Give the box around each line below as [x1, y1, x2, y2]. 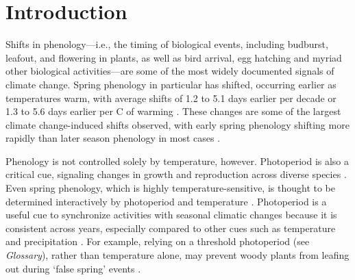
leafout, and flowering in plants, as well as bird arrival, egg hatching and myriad [5, 50, 342, 64]
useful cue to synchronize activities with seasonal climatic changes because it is [5, 207, 337, 222]
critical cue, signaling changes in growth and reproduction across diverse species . [5, 167, 347, 181]
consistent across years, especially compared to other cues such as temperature [5, 220, 336, 235]
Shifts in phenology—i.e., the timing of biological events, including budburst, [5, 37, 328, 51]
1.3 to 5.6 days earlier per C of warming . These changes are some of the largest [5, 104, 341, 118]
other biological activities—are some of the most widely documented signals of [5, 64, 334, 78]
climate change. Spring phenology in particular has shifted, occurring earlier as [5, 77, 336, 91]
